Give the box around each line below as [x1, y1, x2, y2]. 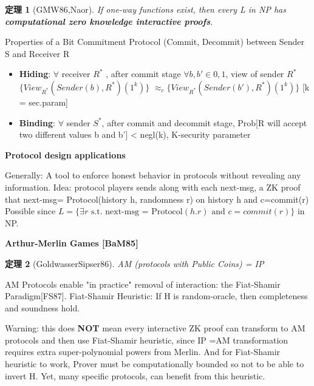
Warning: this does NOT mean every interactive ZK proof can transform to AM [5, 322, 305, 334]
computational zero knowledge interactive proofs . [5, 15, 213, 27]
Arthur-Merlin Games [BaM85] [5, 237, 138, 249]
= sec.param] [19, 95, 69, 108]
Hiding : [19, 67, 51, 80]
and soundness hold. [5, 301, 80, 314]
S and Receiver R [5, 47, 70, 59]
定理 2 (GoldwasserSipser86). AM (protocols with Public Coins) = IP [5, 257, 264, 269]
